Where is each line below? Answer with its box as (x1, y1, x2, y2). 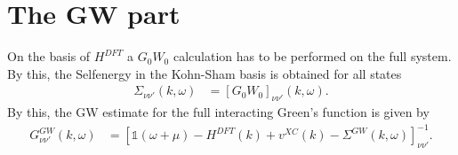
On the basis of (7, 47, 91, 66)
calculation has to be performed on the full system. (173, 47, 452, 66)
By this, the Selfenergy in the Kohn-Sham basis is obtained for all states (7, 64, 402, 82)
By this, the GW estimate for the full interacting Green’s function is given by (7, 103, 430, 121)
